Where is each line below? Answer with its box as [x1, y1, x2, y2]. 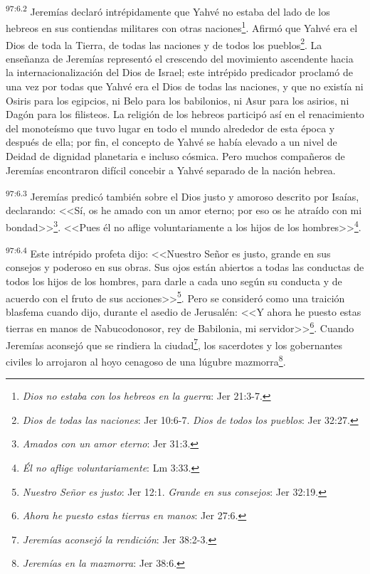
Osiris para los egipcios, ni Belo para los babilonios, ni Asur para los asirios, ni [6, 92, 349, 107]
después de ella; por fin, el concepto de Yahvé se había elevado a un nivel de [6, 134, 337, 149]
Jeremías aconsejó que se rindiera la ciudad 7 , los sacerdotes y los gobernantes [6, 335, 343, 352]
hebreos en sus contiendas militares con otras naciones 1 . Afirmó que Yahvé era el [6, 18, 358, 35]
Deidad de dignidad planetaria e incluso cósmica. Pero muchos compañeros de [6, 148, 345, 163]
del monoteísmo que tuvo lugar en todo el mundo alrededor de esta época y [6, 120, 335, 135]
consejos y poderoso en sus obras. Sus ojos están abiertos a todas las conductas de [6, 260, 364, 275]
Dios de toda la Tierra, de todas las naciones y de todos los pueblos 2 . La [6, 35, 322, 52]
